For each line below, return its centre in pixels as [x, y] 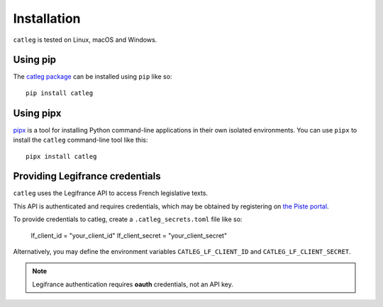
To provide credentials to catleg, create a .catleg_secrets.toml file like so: [128, 219]
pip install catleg [60, 93]
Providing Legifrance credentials [87, 176]
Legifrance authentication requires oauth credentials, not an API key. [133, 284]
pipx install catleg [61, 156]
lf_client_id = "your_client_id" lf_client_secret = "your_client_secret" [129, 235]
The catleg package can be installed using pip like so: [93, 77]
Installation [47, 18]
